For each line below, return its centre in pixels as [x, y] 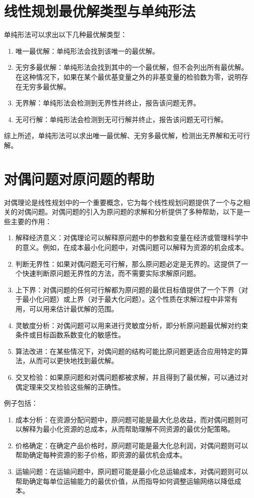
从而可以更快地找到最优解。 [74, 361]
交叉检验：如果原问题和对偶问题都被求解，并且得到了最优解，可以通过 [128, 377]
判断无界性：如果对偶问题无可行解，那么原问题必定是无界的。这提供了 [128, 263]
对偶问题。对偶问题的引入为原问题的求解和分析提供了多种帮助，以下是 [130, 212]
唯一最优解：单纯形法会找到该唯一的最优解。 [87, 51]
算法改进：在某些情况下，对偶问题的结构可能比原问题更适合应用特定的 [128, 351]
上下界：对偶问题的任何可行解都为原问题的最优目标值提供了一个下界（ [128, 289]
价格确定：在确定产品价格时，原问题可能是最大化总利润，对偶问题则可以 [132, 445]
